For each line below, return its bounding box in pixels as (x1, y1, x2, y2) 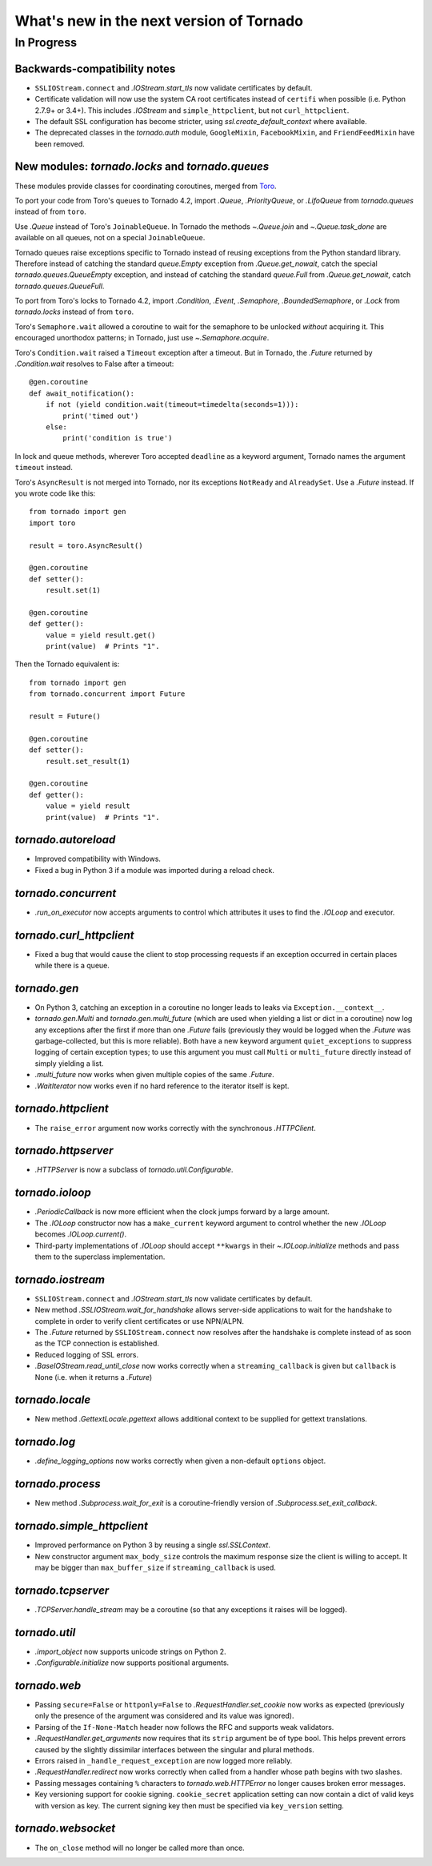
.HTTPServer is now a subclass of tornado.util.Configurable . (34, 1165, 234, 1175)
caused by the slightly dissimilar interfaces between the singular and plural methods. (34, 1744, 315, 1754)
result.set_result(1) (45, 757, 131, 766)
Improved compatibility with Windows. (34, 854, 162, 864)
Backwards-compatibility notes (14, 62, 176, 75)
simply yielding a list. (34, 1058, 104, 1068)
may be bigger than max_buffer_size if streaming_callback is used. (34, 1562, 276, 1572)
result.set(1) (45, 585, 102, 595)
